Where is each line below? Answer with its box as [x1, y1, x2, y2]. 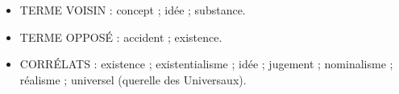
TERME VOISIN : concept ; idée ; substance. [19, 2, 246, 18]
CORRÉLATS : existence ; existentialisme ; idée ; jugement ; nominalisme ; [19, 55, 393, 72]
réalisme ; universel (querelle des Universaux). [19, 71, 247, 88]
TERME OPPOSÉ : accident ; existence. [19, 28, 222, 45]
